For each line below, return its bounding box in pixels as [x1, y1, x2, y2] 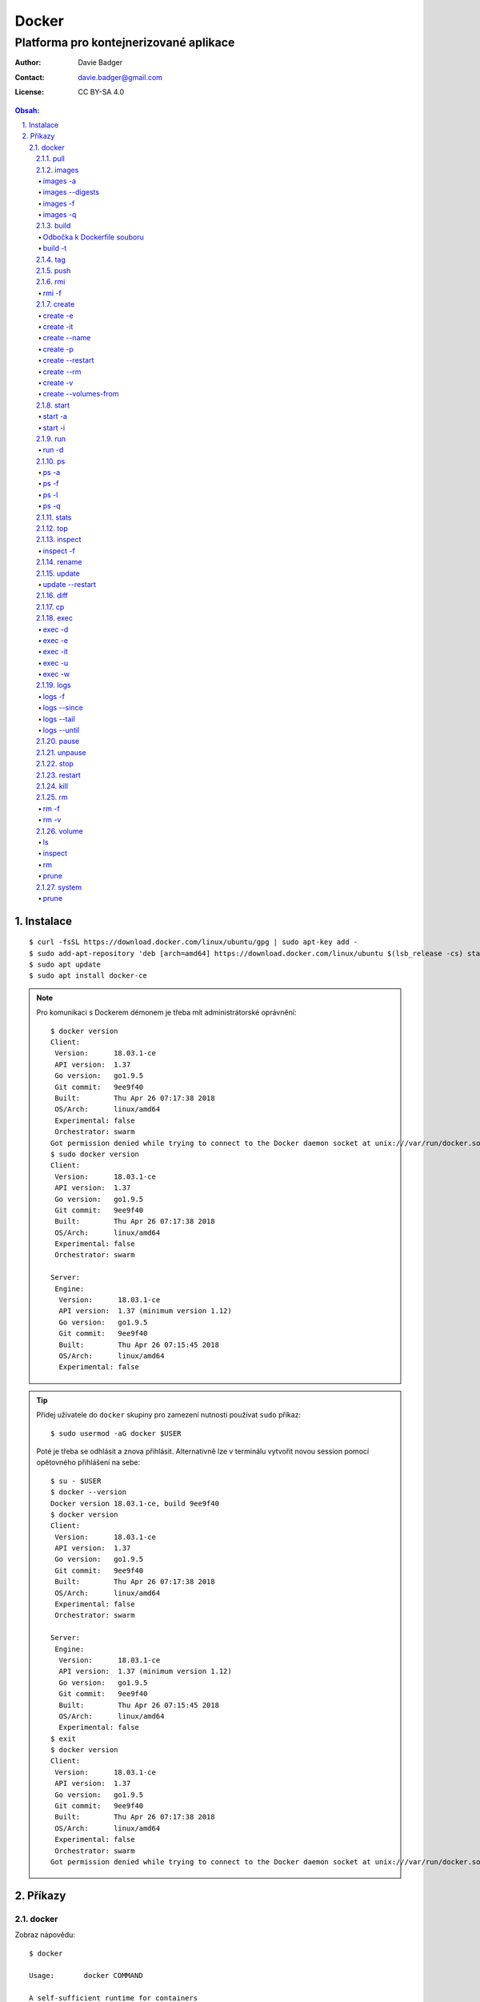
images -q [42, 210, 77, 219]
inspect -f [42, 545, 75, 556]
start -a [42, 412, 68, 421]
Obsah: [14, 105, 40, 115]
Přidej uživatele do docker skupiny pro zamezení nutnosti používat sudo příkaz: [36, 1410, 302, 1420]
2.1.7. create [36, 299, 75, 309]
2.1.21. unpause [36, 747, 87, 757]
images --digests [42, 187, 100, 197]
